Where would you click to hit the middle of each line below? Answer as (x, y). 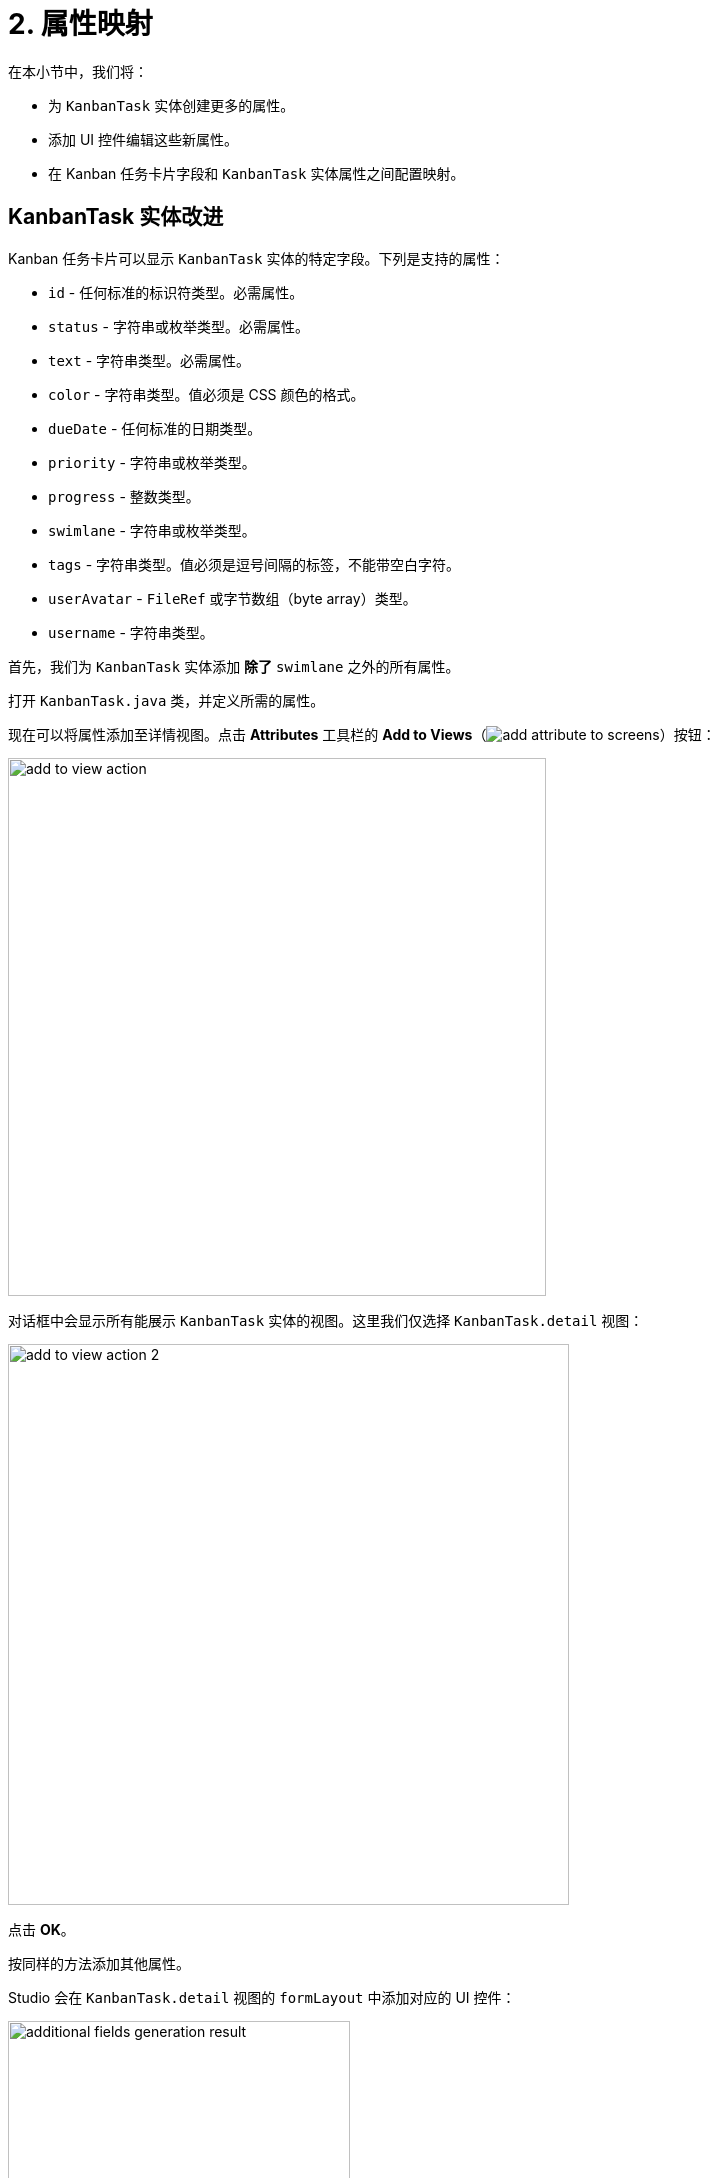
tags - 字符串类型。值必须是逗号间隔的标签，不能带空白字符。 (254, 564)
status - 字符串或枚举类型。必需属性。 (178, 326)
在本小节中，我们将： (78, 71)
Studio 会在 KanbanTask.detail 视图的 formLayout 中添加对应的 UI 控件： (262, 1997)
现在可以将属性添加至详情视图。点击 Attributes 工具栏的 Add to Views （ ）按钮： (362, 734)
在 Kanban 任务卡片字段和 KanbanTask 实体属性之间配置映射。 (256, 173)
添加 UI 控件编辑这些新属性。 (143, 139)
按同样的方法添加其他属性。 (99, 1963)
